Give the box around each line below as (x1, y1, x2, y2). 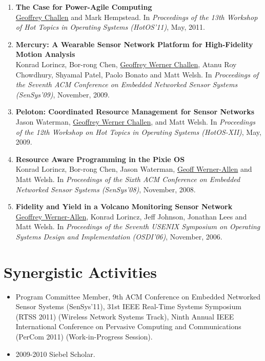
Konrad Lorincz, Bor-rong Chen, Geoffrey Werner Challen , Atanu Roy (15, 58, 237, 69)
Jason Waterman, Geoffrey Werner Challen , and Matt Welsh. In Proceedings (15, 116, 255, 127)
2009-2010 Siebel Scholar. (15, 348, 95, 359)
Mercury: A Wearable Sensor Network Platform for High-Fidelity (15, 38, 253, 49)
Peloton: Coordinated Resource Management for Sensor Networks (15, 106, 254, 117)
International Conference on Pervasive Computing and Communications (15, 321, 241, 332)
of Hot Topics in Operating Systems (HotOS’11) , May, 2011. (15, 22, 205, 32)
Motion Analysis (15, 49, 75, 59)
